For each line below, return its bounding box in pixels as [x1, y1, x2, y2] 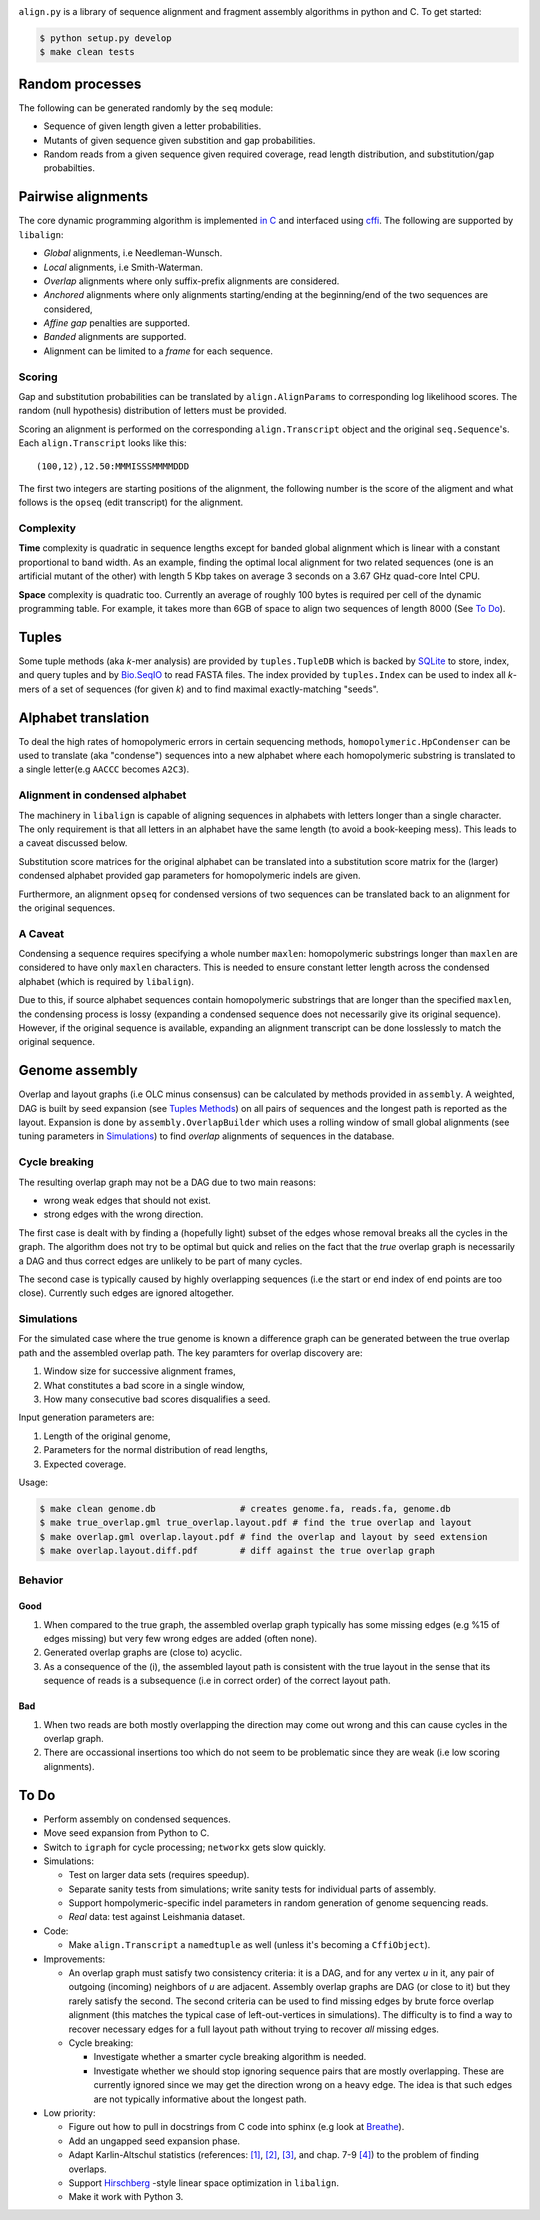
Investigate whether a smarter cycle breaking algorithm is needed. [93, 2051, 367, 2063]
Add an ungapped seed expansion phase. [68, 2135, 240, 2147]
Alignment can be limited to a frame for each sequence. [43, 345, 274, 357]
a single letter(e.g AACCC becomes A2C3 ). [18, 763, 190, 775]
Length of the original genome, [43, 1430, 171, 1442]
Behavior [18, 1573, 64, 1587]
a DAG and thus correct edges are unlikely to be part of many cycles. [18, 1255, 303, 1267]
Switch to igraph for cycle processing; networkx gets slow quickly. [43, 1841, 327, 1853]
